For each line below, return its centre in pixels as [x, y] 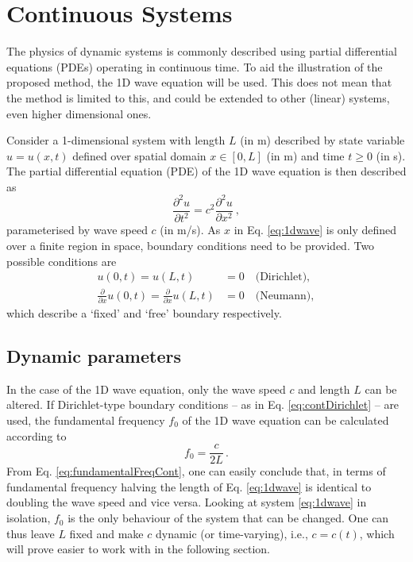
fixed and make [106, 533]
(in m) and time [305, 155]
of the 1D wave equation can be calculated [286, 420]
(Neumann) [283, 296]
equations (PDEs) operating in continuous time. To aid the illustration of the [195, 66]
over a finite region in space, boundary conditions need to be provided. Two [191, 245]
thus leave [31, 533]
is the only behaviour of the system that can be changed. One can [228, 518]
